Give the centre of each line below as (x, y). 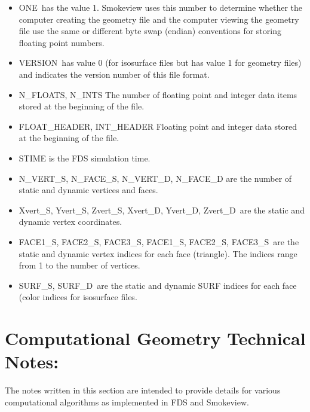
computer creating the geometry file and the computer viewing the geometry (159, 19)
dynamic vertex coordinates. (70, 222)
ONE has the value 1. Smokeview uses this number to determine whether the (161, 7)
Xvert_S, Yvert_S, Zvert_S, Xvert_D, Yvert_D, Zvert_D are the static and (162, 210)
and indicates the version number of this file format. (114, 74)
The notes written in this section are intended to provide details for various (143, 390)
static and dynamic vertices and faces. (88, 190)
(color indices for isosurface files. (78, 297)
